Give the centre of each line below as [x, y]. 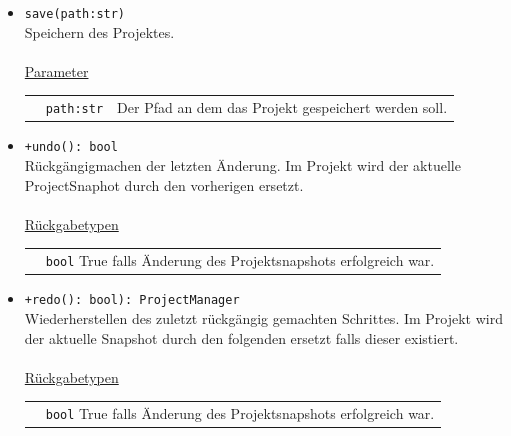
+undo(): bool [71, 147]
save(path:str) [75, 14]
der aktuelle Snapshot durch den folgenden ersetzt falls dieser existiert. [241, 337]
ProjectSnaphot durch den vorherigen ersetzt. [164, 184]
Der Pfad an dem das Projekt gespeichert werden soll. [282, 107]
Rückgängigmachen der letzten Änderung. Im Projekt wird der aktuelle [242, 165]
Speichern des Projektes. [99, 31]
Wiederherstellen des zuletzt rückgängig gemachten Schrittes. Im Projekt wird [263, 317]
